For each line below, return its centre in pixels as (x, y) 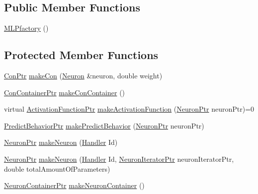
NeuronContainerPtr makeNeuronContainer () (74, 185)
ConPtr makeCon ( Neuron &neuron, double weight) (83, 75)
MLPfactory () (26, 28)
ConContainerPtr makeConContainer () (65, 92)
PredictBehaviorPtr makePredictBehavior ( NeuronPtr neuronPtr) (104, 125)
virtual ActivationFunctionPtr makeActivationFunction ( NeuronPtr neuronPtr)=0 (129, 109)
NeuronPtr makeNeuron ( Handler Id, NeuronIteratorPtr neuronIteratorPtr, (119, 159)
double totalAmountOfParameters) (57, 168)
